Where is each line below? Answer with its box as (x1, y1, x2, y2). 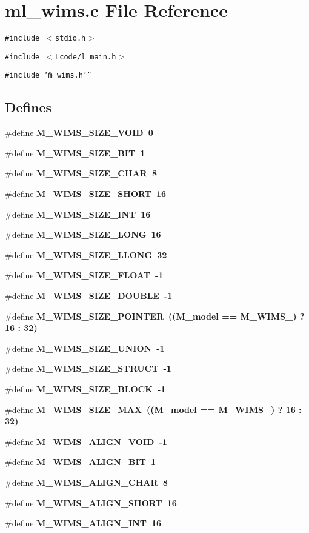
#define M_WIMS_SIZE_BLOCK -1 (5, 383, 166, 395)
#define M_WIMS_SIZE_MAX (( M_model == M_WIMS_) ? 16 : (5, 403, 302, 415)
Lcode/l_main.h (55, 52, 116, 61)
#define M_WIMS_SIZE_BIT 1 (5, 146, 145, 159)
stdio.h (55, 34, 86, 43)
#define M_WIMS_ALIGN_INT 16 (5, 517, 162, 529)
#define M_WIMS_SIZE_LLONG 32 (5, 248, 167, 261)
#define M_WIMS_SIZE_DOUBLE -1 (5, 289, 173, 302)
